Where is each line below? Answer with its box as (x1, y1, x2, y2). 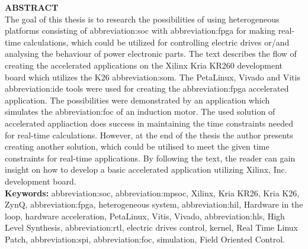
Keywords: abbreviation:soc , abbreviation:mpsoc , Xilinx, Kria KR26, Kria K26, (5, 186, 300, 199)
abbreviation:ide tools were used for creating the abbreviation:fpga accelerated (5, 82, 289, 95)
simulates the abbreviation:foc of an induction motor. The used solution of (5, 105, 275, 118)
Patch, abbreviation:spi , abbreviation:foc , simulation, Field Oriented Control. (5, 232, 285, 245)
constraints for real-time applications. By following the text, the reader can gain (5, 151, 296, 164)
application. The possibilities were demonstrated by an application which (5, 93, 270, 106)
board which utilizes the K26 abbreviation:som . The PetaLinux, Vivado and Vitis (5, 70, 300, 83)
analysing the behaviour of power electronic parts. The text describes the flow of (5, 47, 297, 60)
